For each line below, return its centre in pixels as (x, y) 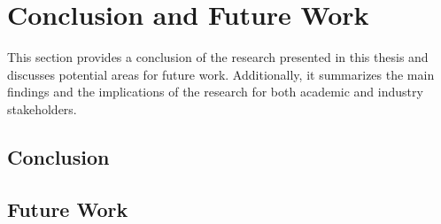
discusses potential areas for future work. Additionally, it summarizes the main (221, 74)
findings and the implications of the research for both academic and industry (215, 92)
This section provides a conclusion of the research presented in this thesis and (218, 57)
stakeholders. (42, 108)
